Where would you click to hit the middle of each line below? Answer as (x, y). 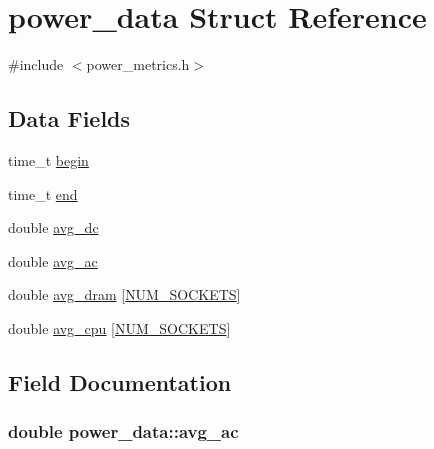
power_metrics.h (138, 64)
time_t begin (48, 159)
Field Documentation (120, 381)
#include (36, 64)
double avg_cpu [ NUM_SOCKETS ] (119, 327)
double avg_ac (53, 260)
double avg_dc (53, 227)
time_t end (43, 193)
